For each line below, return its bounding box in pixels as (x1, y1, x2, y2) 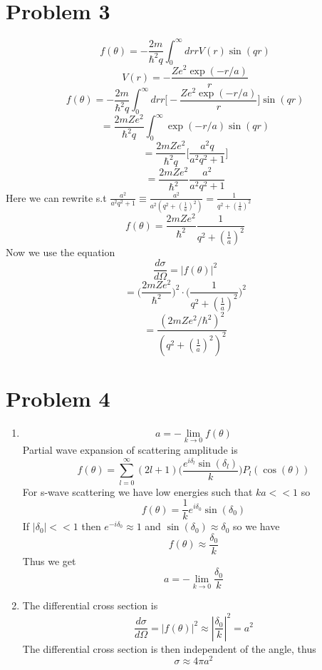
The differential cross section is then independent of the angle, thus (22, 641, 316, 656)
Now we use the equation (6, 244, 115, 259)
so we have (233, 519, 280, 534)
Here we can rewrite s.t (6, 190, 107, 205)
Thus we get (22, 553, 76, 568)
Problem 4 (6, 383, 110, 412)
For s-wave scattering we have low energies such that (22, 484, 253, 499)
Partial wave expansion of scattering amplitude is (22, 442, 238, 457)
